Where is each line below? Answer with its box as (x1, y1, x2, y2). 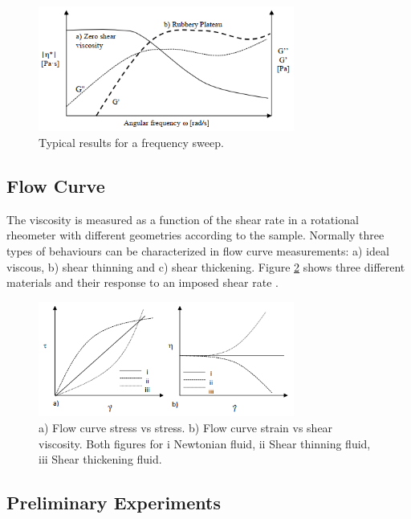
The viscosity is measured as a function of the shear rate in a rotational (6, 210, 359, 227)
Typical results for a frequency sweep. (39, 134, 224, 151)
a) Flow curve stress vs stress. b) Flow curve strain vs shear (39, 419, 333, 435)
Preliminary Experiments (6, 490, 221, 515)
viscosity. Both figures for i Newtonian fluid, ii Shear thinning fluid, (39, 435, 371, 452)
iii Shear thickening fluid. (39, 451, 162, 468)
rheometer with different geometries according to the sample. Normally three (6, 227, 385, 243)
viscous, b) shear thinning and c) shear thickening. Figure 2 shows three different (6, 258, 405, 275)
